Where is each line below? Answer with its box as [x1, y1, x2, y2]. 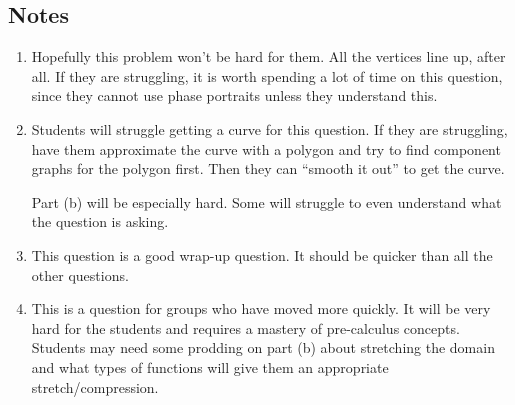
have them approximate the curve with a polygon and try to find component [31, 138, 501, 159]
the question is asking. [31, 211, 169, 232]
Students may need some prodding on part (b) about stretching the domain [31, 337, 495, 358]
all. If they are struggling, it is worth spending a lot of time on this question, [31, 65, 503, 86]
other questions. [31, 264, 129, 285]
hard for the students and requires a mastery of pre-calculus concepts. [31, 317, 460, 338]
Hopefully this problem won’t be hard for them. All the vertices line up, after [31, 46, 506, 67]
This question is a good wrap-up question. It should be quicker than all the [31, 244, 493, 265]
